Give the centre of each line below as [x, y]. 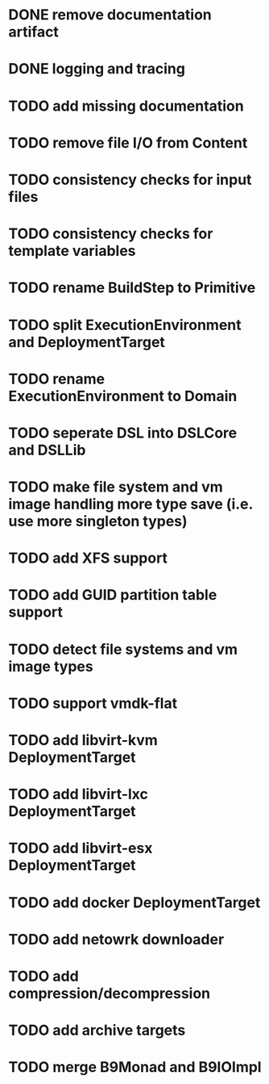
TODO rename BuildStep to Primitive [132, 288]
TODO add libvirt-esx [81, 848]
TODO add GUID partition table [113, 595]
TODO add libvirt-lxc [79, 795]
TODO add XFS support [88, 558]
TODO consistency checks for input [130, 180]
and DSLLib [47, 450]
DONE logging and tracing [97, 69]
